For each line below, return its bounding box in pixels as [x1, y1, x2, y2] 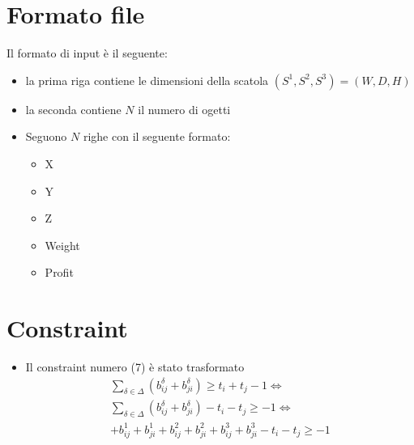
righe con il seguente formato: [83, 128, 231, 145]
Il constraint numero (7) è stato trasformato [25, 358, 245, 375]
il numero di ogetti [138, 100, 231, 117]
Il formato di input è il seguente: [6, 44, 168, 61]
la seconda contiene [25, 100, 122, 117]
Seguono [25, 128, 67, 145]
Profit [45, 264, 74, 281]
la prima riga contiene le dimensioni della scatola [25, 71, 269, 88]
